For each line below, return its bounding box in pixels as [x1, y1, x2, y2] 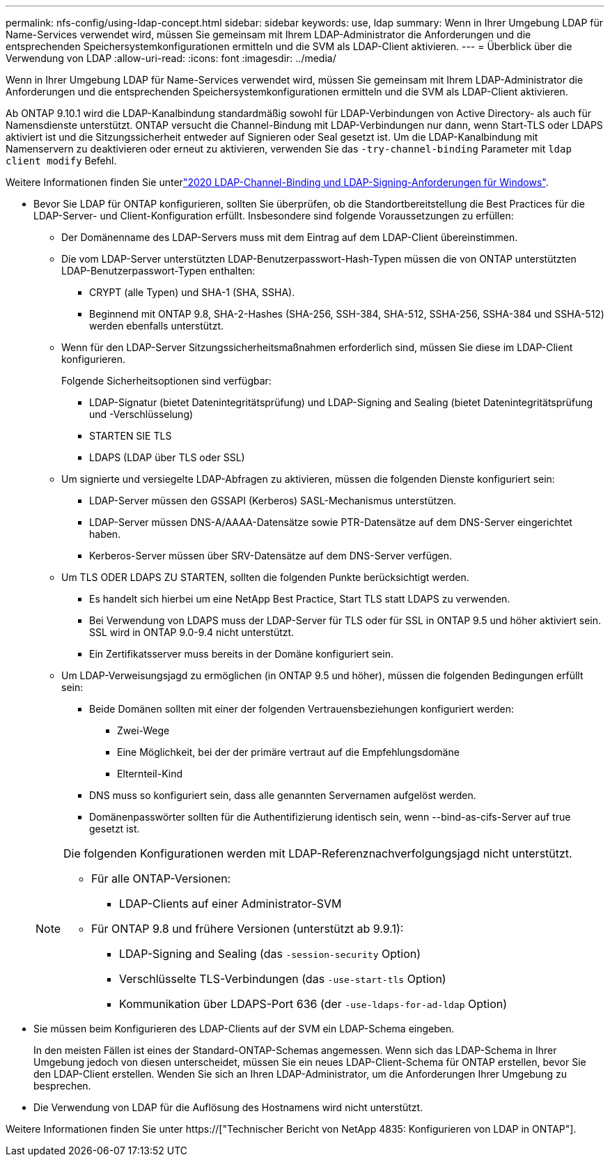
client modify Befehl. [6, 155, 117, 166]
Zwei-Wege [117, 725, 170, 736]
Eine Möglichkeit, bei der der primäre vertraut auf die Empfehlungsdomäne [117, 746, 460, 758]
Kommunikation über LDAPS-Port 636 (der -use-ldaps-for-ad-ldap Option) [119, 997, 508, 1011]
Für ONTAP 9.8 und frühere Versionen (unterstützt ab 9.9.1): [91, 922, 404, 936]
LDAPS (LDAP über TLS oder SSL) [89, 451, 245, 463]
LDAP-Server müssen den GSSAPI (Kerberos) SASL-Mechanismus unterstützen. [89, 495, 457, 506]
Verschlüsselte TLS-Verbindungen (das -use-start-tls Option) [119, 972, 446, 986]
